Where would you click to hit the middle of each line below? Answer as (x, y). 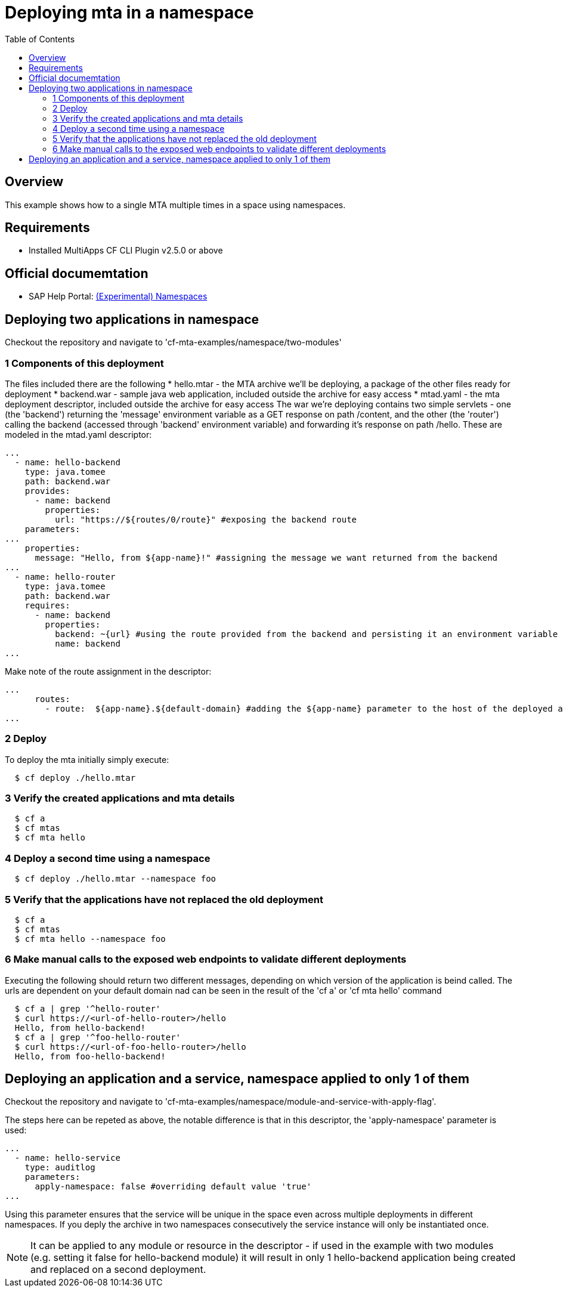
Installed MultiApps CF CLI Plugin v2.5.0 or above (126, 251)
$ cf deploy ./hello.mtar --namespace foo (115, 879)
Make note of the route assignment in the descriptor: (108, 671)
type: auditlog (60, 1168)
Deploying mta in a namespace (129, 13)
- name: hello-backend (67, 462)
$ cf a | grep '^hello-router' (88, 1008)
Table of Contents (40, 39)
